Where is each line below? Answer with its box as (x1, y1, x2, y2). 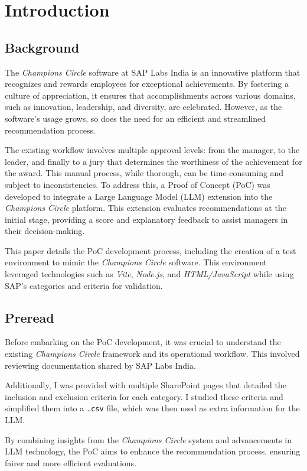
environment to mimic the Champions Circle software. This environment (5, 256, 267, 268)
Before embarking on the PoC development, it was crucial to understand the (5, 336, 281, 348)
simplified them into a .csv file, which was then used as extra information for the (5, 402, 300, 414)
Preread (5, 308, 54, 326)
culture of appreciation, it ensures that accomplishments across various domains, (5, 89, 296, 101)
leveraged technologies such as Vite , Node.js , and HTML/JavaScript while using (5, 268, 294, 280)
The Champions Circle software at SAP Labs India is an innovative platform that (5, 66, 301, 78)
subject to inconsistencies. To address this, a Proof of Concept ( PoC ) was (5, 178, 270, 190)
